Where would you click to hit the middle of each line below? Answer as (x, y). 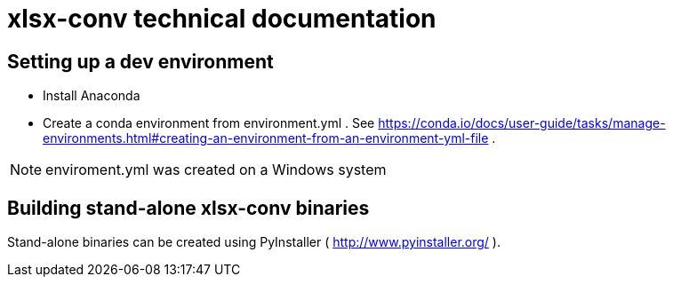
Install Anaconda (92, 96)
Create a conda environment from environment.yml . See (209, 123)
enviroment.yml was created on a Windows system (216, 170)
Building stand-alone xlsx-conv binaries (188, 208)
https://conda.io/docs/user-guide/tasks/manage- (522, 123)
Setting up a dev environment (140, 61)
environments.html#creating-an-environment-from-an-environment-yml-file (266, 138)
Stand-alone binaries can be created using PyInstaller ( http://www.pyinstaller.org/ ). (254, 242)
